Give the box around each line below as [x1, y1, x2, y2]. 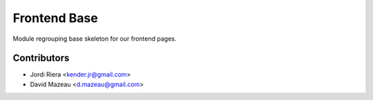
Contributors [12, 52, 70, 64]
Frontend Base [12, 10, 98, 26]
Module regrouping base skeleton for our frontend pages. [12, 34, 177, 43]
